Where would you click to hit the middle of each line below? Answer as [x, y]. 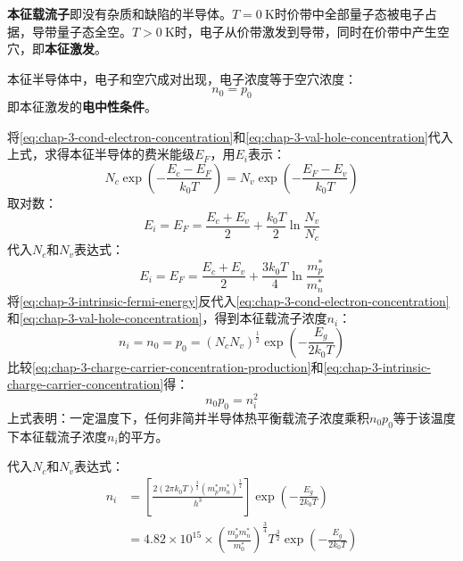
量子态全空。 [94, 31]
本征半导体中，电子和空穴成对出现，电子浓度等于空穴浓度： [182, 78]
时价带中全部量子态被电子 [349, 13]
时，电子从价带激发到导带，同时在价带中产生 [306, 31]
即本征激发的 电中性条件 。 [82, 107]
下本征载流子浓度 [57, 436]
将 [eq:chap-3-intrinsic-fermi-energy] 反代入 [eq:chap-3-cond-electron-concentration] [228, 300]
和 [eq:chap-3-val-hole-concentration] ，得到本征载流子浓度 [167, 318]
